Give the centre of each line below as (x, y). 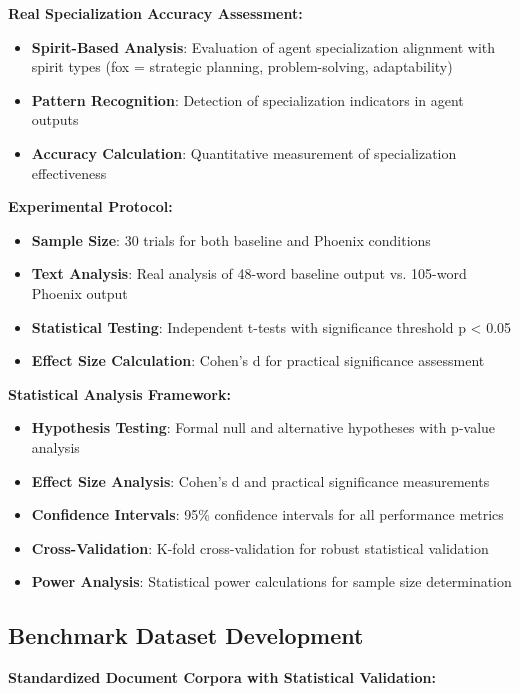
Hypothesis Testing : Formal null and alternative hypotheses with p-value (263, 427)
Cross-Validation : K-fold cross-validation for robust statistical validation (260, 547)
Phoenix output (79, 292)
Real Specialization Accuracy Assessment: (155, 13)
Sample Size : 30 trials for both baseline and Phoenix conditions (231, 239)
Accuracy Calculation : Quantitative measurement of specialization (244, 152)
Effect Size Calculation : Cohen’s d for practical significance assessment (258, 360)
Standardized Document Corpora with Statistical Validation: (222, 677)
